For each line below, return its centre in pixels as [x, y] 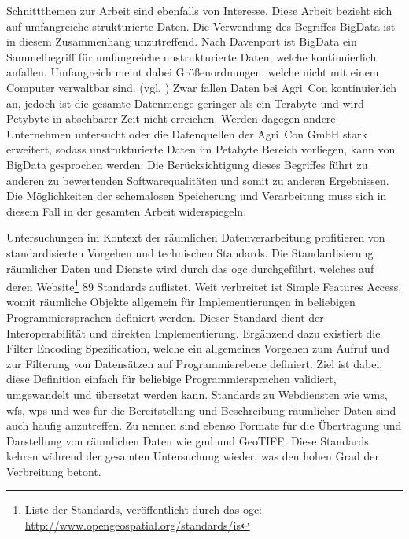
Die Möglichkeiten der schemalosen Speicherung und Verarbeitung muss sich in [197, 196]
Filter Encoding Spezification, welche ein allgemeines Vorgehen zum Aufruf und [198, 348]
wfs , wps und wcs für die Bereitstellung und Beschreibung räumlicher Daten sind [201, 410]
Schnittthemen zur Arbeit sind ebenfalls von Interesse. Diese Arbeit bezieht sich [199, 10]
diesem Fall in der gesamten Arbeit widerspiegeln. [127, 210]
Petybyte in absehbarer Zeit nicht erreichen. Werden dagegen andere [171, 118]
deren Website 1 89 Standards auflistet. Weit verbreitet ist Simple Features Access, [204, 285]
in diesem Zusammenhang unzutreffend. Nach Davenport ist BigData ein [182, 41]
